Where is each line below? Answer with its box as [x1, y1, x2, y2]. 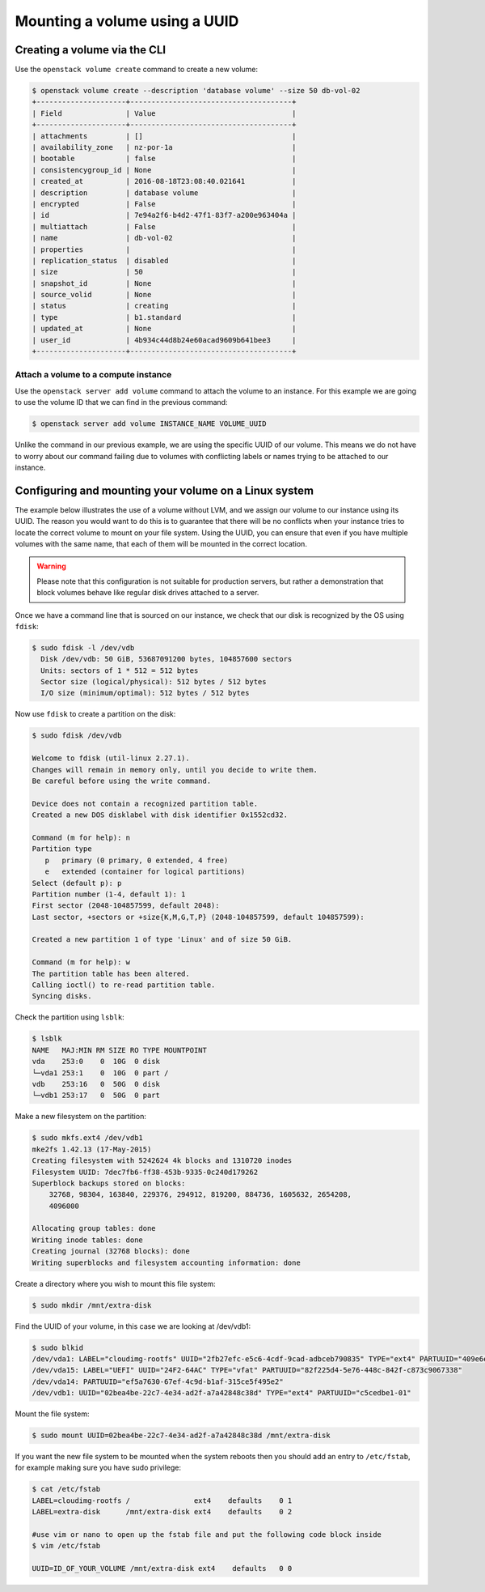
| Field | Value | [32, 109, 297, 117]
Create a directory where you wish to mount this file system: [15, 1279, 216, 1288]
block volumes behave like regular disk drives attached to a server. [36, 588, 259, 598]
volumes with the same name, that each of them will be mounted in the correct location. [15, 538, 307, 548]
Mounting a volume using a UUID [15, 12, 239, 30]
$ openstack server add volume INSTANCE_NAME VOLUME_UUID [32, 419, 267, 428]
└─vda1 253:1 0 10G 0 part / [32, 1068, 169, 1077]
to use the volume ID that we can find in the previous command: [15, 398, 228, 407]
